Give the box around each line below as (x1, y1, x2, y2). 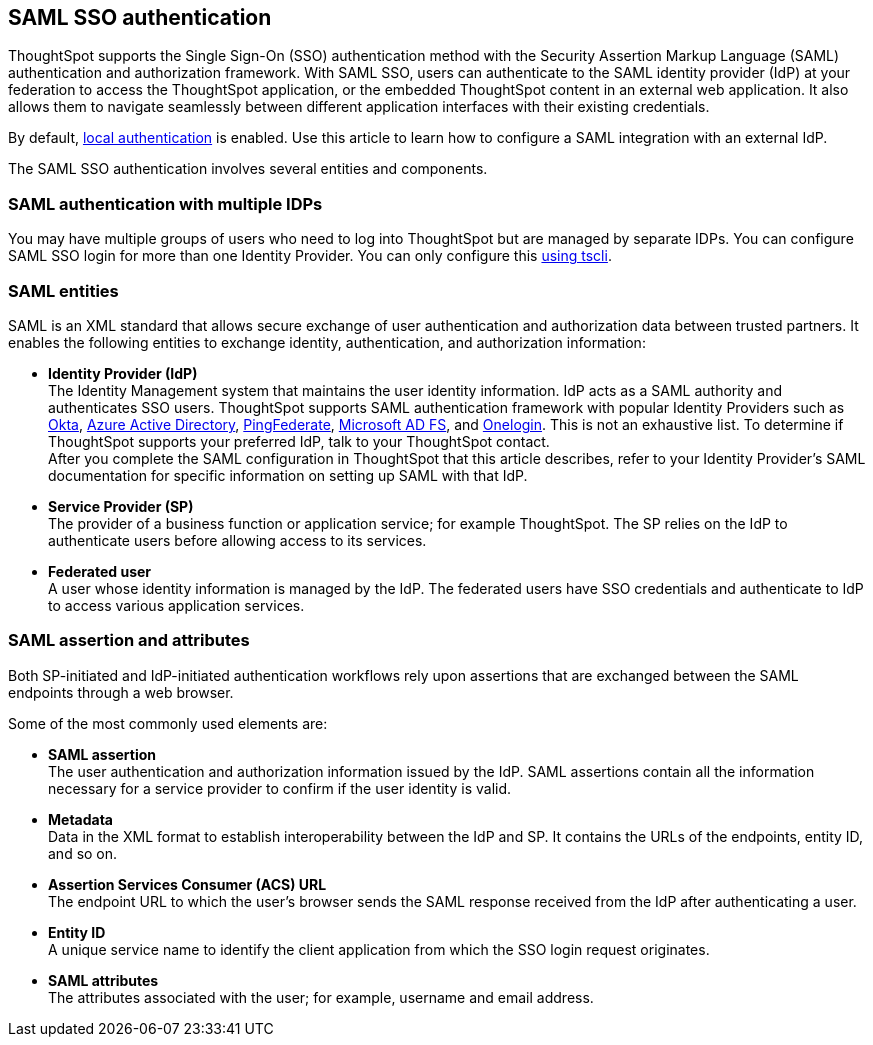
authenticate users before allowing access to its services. (48, 531, 427, 549)
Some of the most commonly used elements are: (8, 714, 328, 732)
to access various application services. (48, 596, 305, 614)
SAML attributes (48, 971, 159, 989)
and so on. (48, 844, 118, 862)
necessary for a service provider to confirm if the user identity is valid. (48, 779, 512, 797)
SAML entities (8, 280, 119, 301)
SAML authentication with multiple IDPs (8, 193, 323, 214)
